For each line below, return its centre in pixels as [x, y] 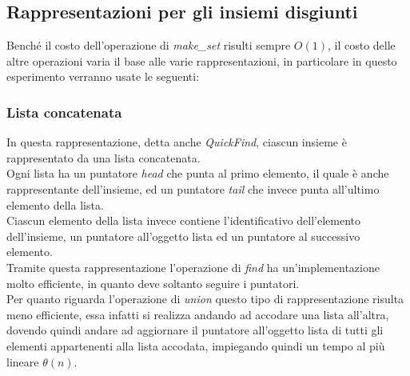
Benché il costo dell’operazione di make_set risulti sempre [149, 45]
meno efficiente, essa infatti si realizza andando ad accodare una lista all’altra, [198, 314]
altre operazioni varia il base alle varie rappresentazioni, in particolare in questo [202, 60]
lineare [23, 361]
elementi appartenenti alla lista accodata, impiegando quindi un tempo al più [196, 345]
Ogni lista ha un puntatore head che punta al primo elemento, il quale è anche [198, 173]
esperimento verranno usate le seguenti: [103, 76]
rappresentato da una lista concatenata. [103, 157]
